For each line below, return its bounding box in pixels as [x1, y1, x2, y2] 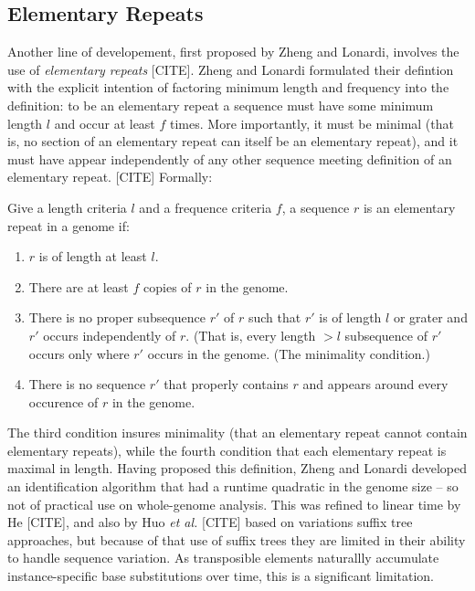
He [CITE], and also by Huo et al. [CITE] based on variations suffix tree [7, 512, 413, 532]
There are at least [28, 277, 129, 296]
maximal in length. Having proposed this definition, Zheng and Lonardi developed [7, 459, 467, 478]
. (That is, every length [185, 325, 316, 344]
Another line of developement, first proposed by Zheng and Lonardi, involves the [7, 42, 459, 61]
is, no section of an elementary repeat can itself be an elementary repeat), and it [7, 132, 459, 151]
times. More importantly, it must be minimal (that [170, 113, 454, 132]
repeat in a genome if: [7, 216, 130, 235]
